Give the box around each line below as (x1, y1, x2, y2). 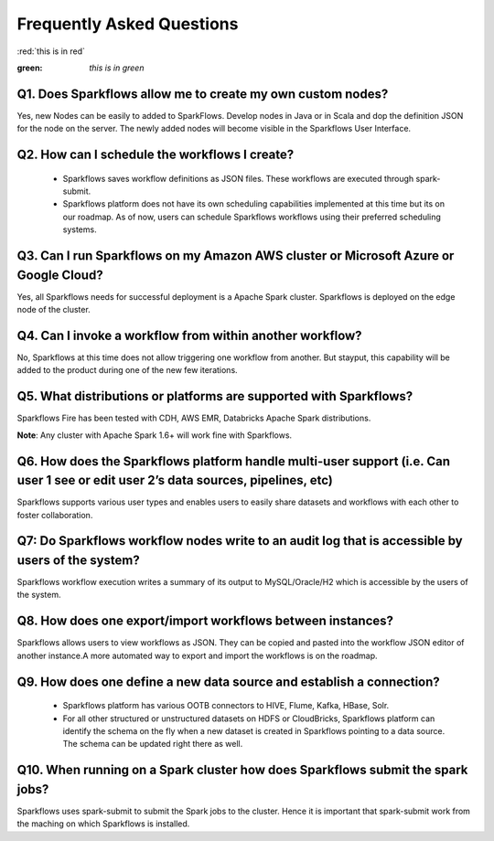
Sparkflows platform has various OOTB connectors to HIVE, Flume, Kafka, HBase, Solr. (62, 700, 390, 711)
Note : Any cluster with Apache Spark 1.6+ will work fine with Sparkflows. (16, 430, 293, 441)
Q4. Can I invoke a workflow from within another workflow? (16, 327, 362, 343)
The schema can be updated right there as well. (62, 739, 243, 750)
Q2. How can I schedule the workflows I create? (16, 147, 295, 163)
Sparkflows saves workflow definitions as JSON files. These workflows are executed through (62, 173, 414, 184)
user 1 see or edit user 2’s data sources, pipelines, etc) (16, 473, 333, 488)
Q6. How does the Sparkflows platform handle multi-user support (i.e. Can (16, 453, 451, 469)
